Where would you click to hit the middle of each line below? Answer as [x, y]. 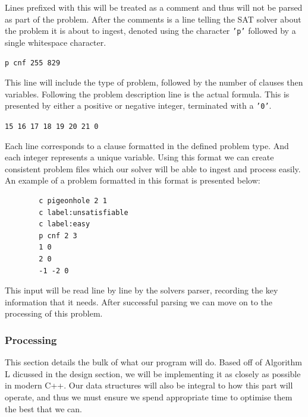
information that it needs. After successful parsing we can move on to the [139, 301]
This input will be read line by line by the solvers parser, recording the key [142, 290]
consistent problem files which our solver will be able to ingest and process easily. [153, 168]
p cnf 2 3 [58, 236]
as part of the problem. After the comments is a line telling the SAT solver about [153, 19]
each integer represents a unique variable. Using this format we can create [139, 157]
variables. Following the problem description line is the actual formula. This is [147, 94]
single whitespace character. [56, 42]
